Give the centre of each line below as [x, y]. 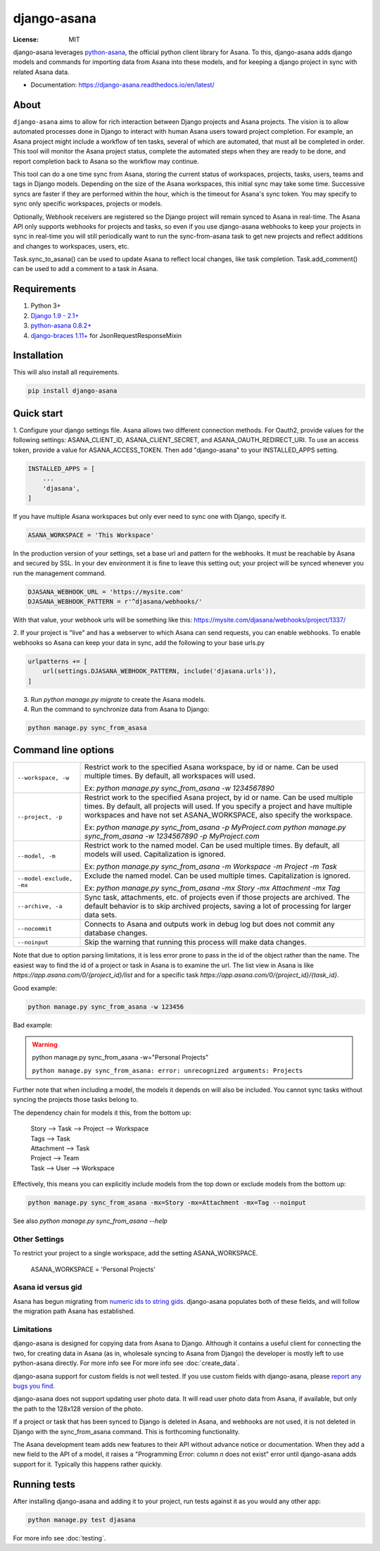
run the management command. [59, 573]
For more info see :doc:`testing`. [59, 1538]
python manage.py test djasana [82, 1520]
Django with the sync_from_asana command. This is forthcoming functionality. [127, 1431]
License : [26, 39]
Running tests [44, 1484]
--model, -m [36, 856]
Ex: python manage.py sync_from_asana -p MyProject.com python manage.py [215, 827]
